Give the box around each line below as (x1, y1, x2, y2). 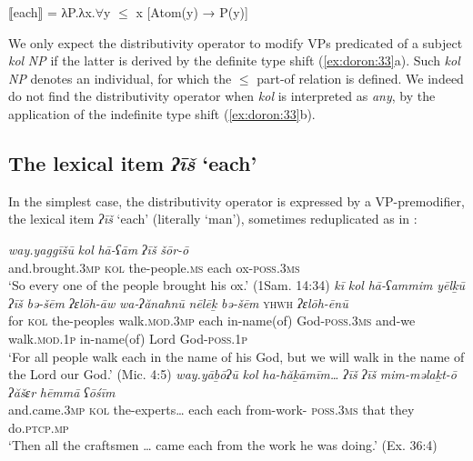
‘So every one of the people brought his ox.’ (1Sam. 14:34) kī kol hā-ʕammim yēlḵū (8, 276, 465, 295)
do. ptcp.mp (8, 417, 69, 436)
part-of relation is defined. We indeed (257, 68, 464, 87)
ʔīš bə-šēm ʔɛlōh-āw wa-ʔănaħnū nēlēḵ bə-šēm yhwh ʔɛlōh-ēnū (8, 293, 348, 312)
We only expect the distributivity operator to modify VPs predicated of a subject (8, 33, 463, 52)
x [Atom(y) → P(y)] (136, 3, 248, 21)
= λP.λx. (46, 3, 96, 21)
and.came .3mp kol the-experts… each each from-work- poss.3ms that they (8, 400, 415, 419)
